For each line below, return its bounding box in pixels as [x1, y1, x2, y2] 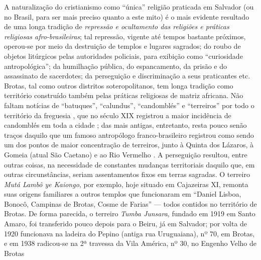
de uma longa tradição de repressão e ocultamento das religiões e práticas [4, 21, 229, 32]
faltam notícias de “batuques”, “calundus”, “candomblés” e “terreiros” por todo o [4, 100, 254, 110]
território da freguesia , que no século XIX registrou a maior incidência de [4, 110, 231, 120]
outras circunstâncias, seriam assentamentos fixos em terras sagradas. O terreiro [4, 169, 250, 180]
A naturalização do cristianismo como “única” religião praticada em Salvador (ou [4, 2, 254, 12]
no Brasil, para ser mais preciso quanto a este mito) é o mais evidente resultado [4, 11, 249, 22]
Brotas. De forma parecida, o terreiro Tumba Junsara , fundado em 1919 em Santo [4, 208, 255, 219]
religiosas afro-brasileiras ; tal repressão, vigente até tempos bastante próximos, [4, 31, 246, 41]
